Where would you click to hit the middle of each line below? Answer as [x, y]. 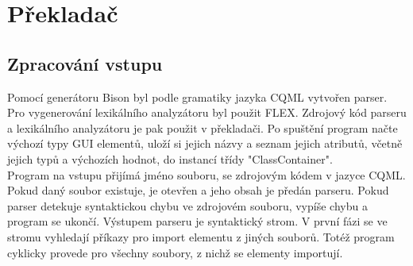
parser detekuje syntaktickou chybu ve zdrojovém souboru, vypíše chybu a [187, 205]
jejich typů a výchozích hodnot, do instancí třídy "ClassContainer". [170, 158]
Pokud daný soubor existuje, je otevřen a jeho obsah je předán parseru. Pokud [198, 190]
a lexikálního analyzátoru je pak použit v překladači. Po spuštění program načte [203, 127]
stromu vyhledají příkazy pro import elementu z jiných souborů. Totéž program [201, 236]
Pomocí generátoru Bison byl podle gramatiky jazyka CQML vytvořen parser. [197, 96]
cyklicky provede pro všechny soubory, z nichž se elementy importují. [175, 252]
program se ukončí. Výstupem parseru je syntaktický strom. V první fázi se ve [197, 221]
